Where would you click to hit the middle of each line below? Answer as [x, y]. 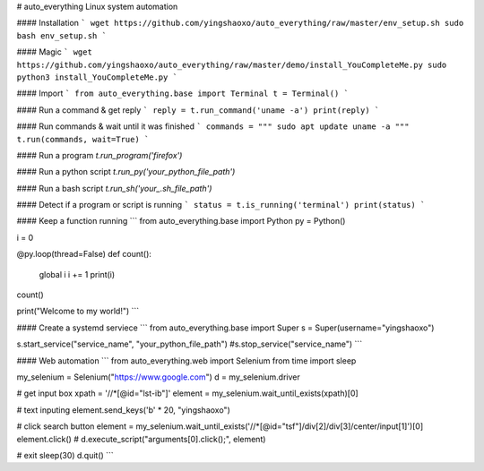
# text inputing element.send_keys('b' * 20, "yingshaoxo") [123, 410]
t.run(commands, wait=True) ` [83, 139]
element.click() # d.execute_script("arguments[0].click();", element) [141, 439]
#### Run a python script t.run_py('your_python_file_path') [126, 172]
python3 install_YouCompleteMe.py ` [97, 77]
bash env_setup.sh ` [62, 35]
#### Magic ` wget [55, 52]
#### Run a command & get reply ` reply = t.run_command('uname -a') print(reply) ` [198, 110]
